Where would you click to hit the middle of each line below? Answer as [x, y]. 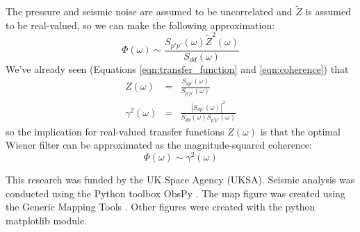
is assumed [328, 11]
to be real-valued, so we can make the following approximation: [140, 25]
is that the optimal [300, 131]
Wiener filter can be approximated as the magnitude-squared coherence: [159, 145]
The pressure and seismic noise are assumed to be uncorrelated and [149, 11]
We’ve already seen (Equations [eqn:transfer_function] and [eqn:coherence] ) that [177, 68]
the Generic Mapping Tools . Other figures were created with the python [161, 207]
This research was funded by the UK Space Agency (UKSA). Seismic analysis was [180, 180]
